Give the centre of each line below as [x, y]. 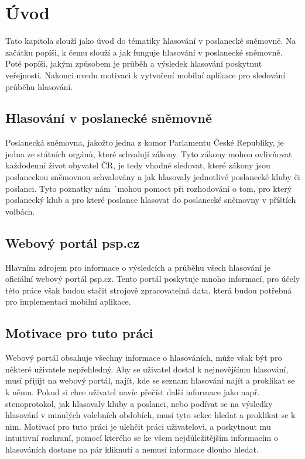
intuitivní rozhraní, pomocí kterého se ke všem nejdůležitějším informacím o [142, 438]
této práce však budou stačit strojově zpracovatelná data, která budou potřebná [149, 290]
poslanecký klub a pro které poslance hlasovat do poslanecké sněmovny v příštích [151, 200]
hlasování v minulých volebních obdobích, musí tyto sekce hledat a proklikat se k [150, 415]
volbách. [20, 211]
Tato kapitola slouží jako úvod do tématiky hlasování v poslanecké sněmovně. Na [151, 41]
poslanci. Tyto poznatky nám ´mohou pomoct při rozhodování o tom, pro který [149, 188]
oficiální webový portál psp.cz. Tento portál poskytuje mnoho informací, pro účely [153, 279]
